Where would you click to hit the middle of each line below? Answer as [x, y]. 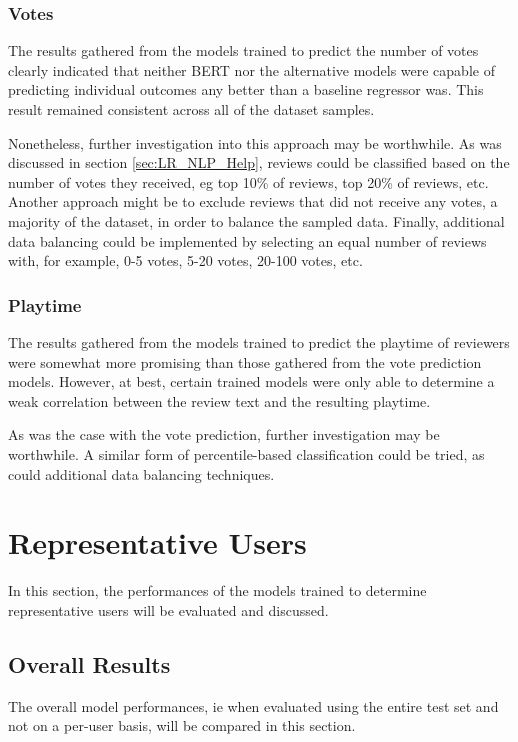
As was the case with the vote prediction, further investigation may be [224, 434]
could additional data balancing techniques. [141, 473]
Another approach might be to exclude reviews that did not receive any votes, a [253, 201]
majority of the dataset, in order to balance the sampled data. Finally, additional [256, 220]
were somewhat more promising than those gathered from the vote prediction [245, 361]
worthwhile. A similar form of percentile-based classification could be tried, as [246, 453]
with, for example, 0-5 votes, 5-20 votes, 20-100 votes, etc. [185, 260]
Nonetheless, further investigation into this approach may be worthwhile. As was [255, 142]
